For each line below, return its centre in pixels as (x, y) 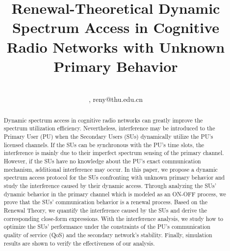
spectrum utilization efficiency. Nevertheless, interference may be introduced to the (109, 128)
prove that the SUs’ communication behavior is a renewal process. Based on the (105, 202)
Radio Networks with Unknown (116, 47)
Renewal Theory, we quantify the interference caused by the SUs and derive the (105, 210)
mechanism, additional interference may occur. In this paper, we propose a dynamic (111, 169)
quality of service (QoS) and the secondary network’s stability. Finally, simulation (108, 235)
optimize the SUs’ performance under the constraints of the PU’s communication (107, 227)
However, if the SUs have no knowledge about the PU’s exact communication (102, 161)
